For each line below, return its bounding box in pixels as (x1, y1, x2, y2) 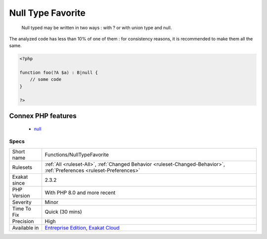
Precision (12, 218, 34, 225)
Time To (12, 205, 32, 212)
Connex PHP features (9, 112, 77, 120)
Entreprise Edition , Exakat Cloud (44, 224, 120, 231)
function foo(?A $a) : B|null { (19, 70, 98, 76)
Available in (12, 224, 39, 231)
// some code (30, 77, 62, 82)
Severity (12, 199, 32, 205)
